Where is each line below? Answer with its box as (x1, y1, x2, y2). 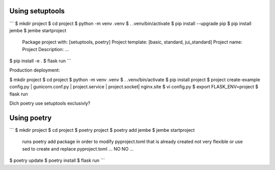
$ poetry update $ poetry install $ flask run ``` (9, 157, 105, 163)
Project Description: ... (22, 46, 69, 52)
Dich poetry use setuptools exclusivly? (9, 100, 91, 107)
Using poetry (9, 113, 52, 122)
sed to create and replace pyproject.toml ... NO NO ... (22, 145, 134, 152)
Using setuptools (9, 7, 65, 15)
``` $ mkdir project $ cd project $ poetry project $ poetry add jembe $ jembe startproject (9, 127, 195, 133)
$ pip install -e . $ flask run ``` (9, 58, 71, 64)
